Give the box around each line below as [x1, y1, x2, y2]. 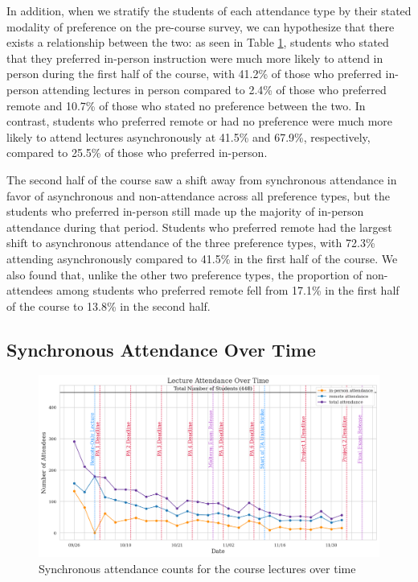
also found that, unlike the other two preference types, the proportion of [6, 266, 363, 283]
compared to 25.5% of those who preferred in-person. [6, 144, 268, 161]
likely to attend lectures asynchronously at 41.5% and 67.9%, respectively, [6, 128, 371, 145]
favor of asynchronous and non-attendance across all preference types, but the [6, 187, 390, 204]
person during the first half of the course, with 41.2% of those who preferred [6, 65, 382, 82]
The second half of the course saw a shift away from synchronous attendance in [6, 171, 397, 188]
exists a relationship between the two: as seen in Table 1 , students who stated [6, 34, 389, 51]
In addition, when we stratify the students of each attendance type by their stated [6, 2, 412, 19]
